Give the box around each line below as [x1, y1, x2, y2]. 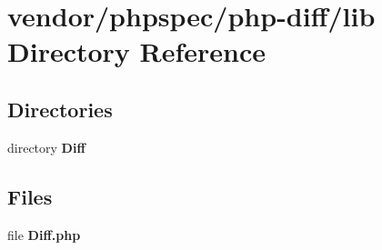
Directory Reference [7, 33, 266, 70]
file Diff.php [7, 225, 81, 244]
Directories [7, 95, 113, 123]
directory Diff [7, 137, 85, 156]
